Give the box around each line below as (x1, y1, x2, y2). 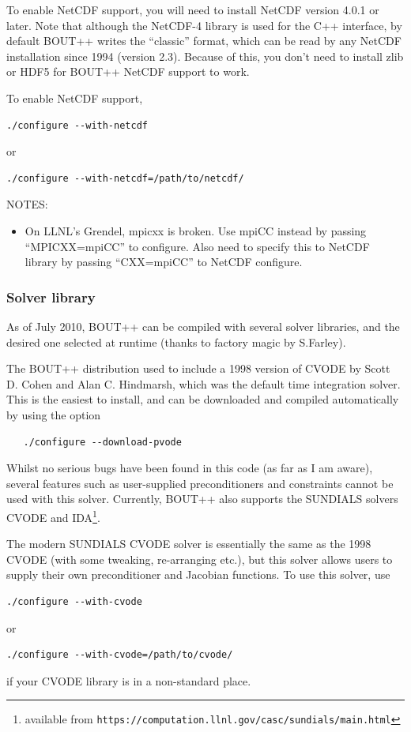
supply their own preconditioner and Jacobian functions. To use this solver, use (6, 566, 390, 583)
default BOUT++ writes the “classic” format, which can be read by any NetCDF (6, 32, 402, 49)
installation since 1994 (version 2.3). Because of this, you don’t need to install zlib (6, 47, 404, 64)
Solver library (6, 287, 96, 306)
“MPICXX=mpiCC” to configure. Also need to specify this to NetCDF (25, 238, 370, 254)
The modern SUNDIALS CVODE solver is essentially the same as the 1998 (6, 535, 371, 552)
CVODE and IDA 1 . (6, 506, 100, 525)
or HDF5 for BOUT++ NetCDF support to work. (6, 63, 250, 80)
